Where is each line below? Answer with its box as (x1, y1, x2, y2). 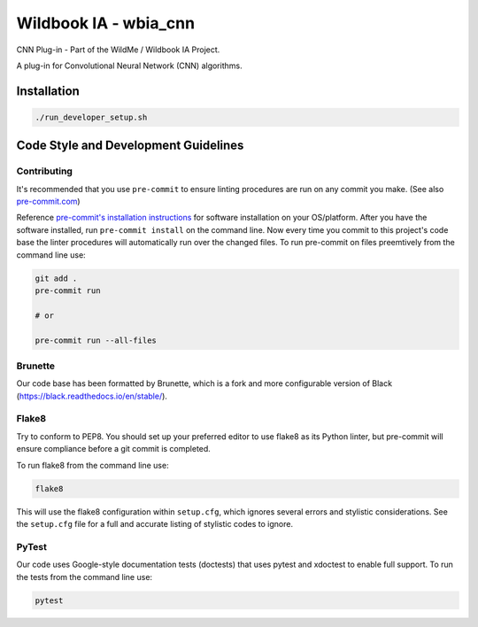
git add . (35, 273, 78, 283)
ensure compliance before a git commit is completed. (16, 444, 212, 454)
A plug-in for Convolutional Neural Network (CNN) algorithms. (16, 60, 243, 71)
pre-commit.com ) (16, 196, 81, 207)
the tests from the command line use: (16, 571, 153, 582)
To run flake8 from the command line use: (16, 460, 169, 470)
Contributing (16, 165, 73, 177)
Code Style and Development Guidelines (16, 138, 244, 153)
